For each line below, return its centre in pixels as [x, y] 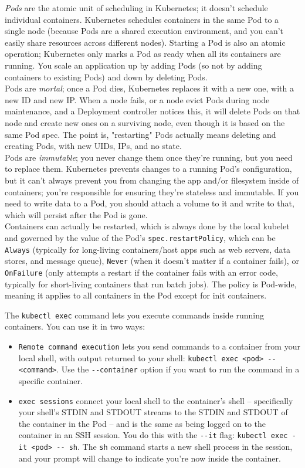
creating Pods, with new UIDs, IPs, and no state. [93, 146]
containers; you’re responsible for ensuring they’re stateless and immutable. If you [152, 191]
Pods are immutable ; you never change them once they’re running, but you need [149, 157]
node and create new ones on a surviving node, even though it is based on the [145, 122]
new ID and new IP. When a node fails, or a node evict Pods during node [137, 99]
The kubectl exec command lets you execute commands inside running [134, 315]
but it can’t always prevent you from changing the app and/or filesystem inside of [152, 180]
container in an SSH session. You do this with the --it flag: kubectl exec [153, 435]
